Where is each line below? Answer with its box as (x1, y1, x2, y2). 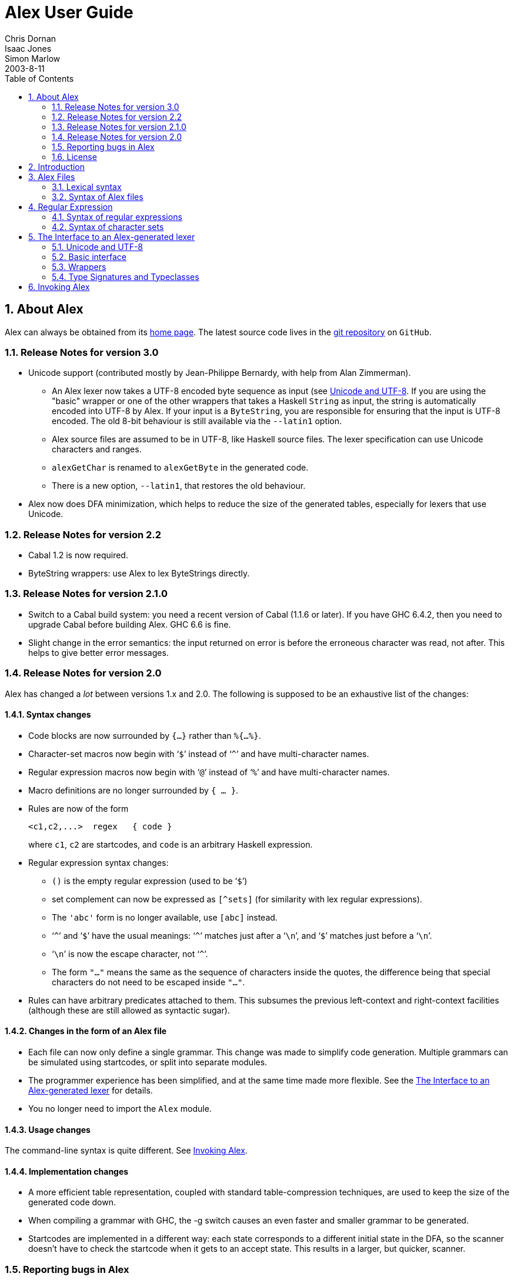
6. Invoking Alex (28, 281, 90, 292)
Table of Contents (5, 73, 74, 84)
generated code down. (28, 1197, 116, 1208)
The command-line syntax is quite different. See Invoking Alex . (5, 1145, 248, 1156)
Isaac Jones (5, 43, 52, 54)
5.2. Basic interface (52, 251, 126, 262)
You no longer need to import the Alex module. (28, 1104, 212, 1114)
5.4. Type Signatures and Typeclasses (52, 271, 199, 282)
